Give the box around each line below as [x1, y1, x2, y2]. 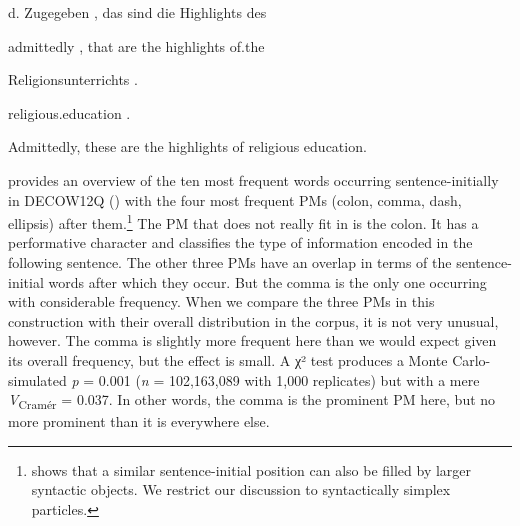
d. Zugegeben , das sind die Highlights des [8, 2, 267, 22]
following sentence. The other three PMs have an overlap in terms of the [8, 252, 452, 272]
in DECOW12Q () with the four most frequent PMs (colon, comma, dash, [8, 189, 462, 210]
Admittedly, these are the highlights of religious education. [8, 136, 367, 157]
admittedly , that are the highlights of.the [8, 35, 265, 56]
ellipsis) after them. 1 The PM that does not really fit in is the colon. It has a [8, 210, 479, 233]
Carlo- [452, 349, 491, 370]
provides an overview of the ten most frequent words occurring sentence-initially [8, 169, 499, 190]
